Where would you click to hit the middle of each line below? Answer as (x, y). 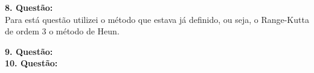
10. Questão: (31, 63)
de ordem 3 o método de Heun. (62, 31)
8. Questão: (29, 7)
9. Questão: (29, 51)
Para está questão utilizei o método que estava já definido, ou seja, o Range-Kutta (157, 19)
